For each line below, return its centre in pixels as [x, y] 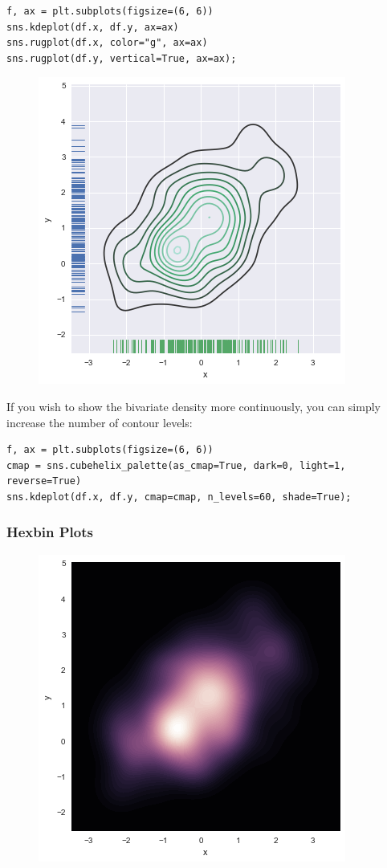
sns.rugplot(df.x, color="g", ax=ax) [107, 43]
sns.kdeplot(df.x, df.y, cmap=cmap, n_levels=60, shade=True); [179, 497]
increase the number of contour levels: [100, 422]
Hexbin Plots [50, 532]
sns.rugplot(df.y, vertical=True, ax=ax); [122, 58]
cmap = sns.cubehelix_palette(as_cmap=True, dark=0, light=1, [176, 465]
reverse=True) [44, 481]
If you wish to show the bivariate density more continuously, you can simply [193, 406]
